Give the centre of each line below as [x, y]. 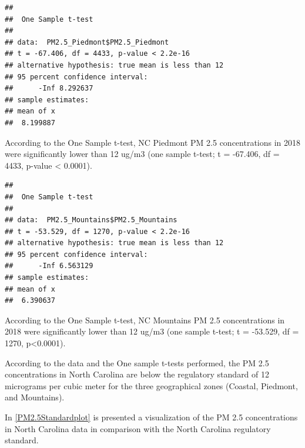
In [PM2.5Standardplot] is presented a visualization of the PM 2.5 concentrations [151, 417]
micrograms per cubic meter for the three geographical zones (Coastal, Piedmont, [151, 385]
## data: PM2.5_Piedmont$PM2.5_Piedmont [87, 42]
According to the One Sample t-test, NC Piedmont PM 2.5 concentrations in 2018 [153, 142]
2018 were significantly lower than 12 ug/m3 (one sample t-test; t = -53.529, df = [152, 331]
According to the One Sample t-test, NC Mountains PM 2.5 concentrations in [145, 320]
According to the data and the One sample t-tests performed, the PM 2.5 [137, 362]
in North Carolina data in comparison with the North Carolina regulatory [138, 428]
